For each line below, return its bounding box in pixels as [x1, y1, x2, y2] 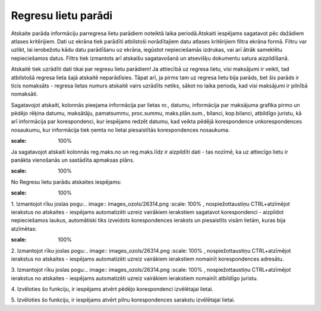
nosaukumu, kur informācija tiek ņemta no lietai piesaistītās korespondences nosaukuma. [11, 126, 230, 133]
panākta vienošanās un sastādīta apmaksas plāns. [11, 156, 135, 164]
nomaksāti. [11, 90, 38, 98]
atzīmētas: [11, 225, 37, 232]
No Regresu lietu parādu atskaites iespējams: [11, 178, 122, 186]
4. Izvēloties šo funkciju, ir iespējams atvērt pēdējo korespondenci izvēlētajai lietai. [11, 285, 213, 293]
